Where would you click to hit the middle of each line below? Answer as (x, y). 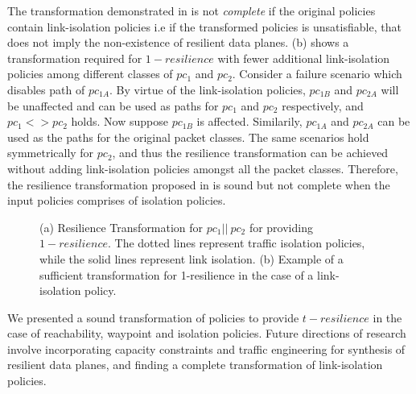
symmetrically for (51, 153)
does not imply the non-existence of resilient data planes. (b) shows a (178, 42)
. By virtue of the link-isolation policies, (208, 89)
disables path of (46, 89)
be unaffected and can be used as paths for (113, 105)
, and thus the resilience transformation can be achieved (250, 153)
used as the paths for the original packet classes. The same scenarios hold (188, 137)
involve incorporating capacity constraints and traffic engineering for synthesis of (206, 348)
